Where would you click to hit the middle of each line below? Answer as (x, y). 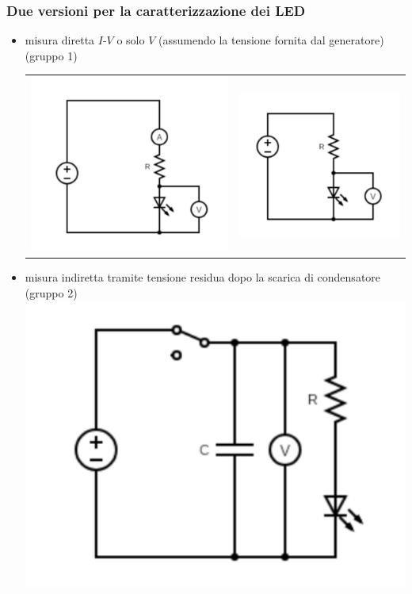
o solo (131, 40)
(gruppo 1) (51, 55)
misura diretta (60, 40)
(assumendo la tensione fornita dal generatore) (271, 40)
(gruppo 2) (51, 292)
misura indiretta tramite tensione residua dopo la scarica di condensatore (203, 277)
